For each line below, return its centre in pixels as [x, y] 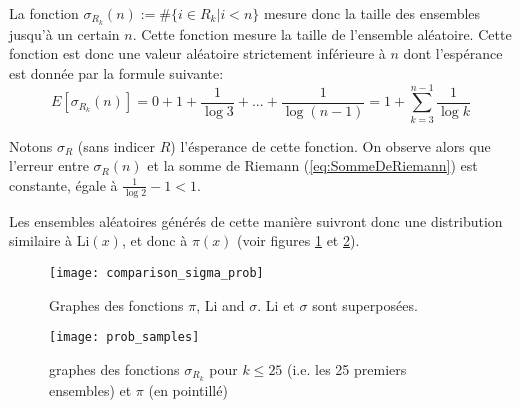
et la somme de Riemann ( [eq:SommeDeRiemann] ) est [312, 165]
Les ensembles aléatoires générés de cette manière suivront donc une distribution [256, 220]
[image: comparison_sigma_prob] [156, 272]
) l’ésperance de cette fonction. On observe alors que [330, 145]
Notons [31, 145]
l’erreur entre [49, 165]
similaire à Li [49, 240]
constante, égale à [63, 184]
